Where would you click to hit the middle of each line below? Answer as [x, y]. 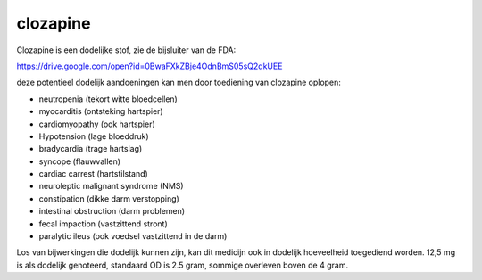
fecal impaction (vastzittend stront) [104, 224]
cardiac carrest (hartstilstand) [94, 174]
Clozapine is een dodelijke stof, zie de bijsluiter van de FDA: [126, 50]
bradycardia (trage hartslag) [91, 149]
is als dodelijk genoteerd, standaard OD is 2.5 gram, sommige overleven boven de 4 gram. [182, 265]
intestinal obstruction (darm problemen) [112, 211]
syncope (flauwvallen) [79, 161]
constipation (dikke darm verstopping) [109, 198]
